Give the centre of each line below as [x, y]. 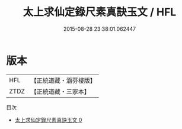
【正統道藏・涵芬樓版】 [63, 80]
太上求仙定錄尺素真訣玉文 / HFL [100, 12]
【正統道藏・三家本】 [60, 91]
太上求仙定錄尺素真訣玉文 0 [48, 120]
